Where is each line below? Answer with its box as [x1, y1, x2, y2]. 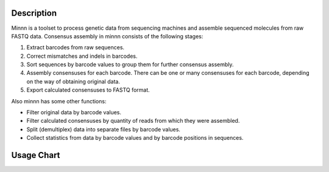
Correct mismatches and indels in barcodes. [26, 52, 138, 60]
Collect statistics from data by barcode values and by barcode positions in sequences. [26, 134, 244, 142]
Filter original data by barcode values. [26, 109, 122, 116]
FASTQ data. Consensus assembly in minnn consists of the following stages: [11, 32, 203, 40]
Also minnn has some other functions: [11, 97, 107, 105]
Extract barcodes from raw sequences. [26, 44, 125, 51]
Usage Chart [11, 150, 60, 160]
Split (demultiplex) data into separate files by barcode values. [26, 125, 181, 133]
